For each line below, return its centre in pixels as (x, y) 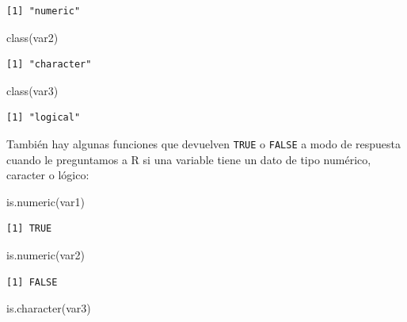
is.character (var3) (49, 308)
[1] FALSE (32, 282)
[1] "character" (49, 65)
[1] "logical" (44, 118)
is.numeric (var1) (46, 201)
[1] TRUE (29, 229)
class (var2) (32, 37)
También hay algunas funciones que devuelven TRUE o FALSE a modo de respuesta (203, 143)
